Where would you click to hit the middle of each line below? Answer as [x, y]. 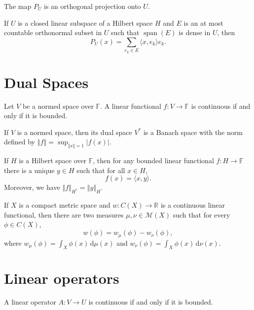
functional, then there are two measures [64, 214]
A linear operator [30, 302]
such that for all [101, 170]
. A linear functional [131, 106]
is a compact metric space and [65, 205]
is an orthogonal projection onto [92, 6]
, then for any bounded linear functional [153, 160]
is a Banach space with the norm [193, 132]
